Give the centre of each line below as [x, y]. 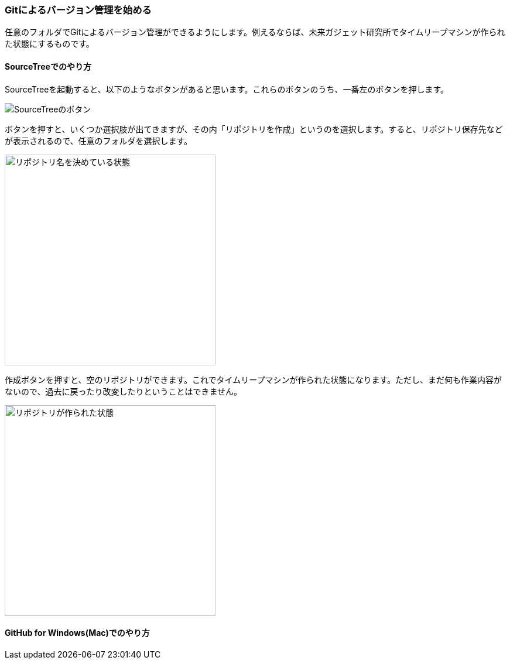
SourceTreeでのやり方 [48, 66]
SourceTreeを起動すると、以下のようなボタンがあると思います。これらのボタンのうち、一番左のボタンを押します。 [227, 89]
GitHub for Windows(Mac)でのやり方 [77, 633]
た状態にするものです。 [49, 44]
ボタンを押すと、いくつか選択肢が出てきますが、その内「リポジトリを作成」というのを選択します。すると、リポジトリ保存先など [254, 129]
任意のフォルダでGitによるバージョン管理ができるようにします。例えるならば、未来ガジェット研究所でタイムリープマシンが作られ [255, 32]
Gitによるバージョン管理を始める [78, 10]
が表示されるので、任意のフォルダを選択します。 [99, 141]
